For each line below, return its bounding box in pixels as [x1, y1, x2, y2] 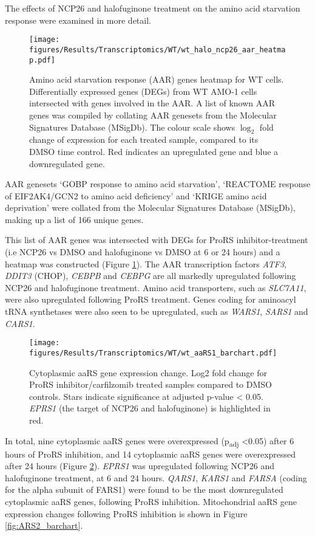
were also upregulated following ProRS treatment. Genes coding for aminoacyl [5, 293, 296, 306]
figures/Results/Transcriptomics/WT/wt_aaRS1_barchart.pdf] [29, 348, 277, 357]
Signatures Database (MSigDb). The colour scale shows [29, 120, 235, 133]
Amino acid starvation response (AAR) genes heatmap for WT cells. [29, 73, 284, 86]
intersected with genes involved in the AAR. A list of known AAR [29, 97, 276, 109]
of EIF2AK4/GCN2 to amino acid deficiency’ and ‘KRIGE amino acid [5, 189, 267, 202]
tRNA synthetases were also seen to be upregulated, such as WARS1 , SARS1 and [5, 305, 308, 318]
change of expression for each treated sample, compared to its [29, 133, 259, 146]
